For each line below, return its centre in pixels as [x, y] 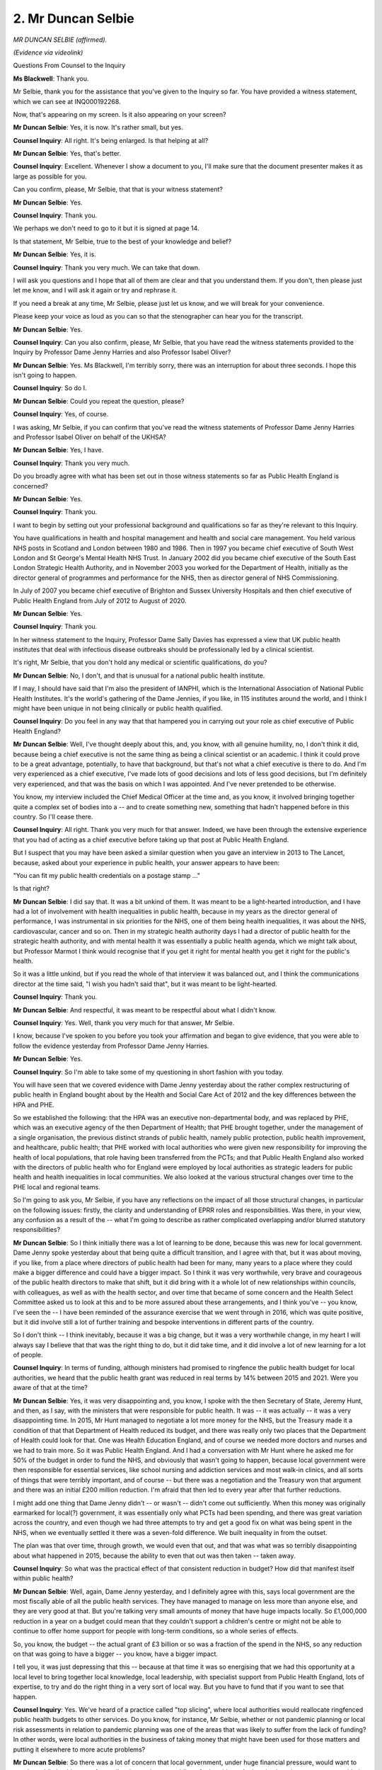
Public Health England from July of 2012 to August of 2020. [100, 600]
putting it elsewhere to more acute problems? [79, 1749]
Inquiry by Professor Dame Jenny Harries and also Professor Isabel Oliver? [122, 352]
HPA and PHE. [34, 1104]
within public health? [43, 1578]
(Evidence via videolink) [48, 52]
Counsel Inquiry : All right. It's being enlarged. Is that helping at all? [111, 140]
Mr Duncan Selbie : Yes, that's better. [67, 154]
